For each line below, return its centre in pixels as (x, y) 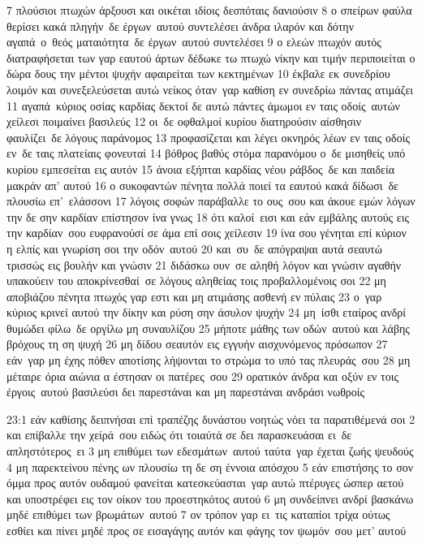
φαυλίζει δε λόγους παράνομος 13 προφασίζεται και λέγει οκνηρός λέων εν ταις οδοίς (208, 137)
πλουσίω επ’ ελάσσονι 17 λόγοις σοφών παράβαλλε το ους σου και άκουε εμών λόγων (211, 201)
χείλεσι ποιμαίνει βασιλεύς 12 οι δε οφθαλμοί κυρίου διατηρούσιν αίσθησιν (184, 121)
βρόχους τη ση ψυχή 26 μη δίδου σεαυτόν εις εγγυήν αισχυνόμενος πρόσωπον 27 (197, 344)
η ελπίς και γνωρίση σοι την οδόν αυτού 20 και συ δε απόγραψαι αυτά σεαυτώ (194, 248)
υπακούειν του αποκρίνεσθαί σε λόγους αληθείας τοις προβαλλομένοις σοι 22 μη (196, 281)
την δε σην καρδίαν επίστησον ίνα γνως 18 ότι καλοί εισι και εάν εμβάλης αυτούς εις (208, 216)
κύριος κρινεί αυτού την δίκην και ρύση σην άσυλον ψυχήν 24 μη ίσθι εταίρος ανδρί (207, 312)
